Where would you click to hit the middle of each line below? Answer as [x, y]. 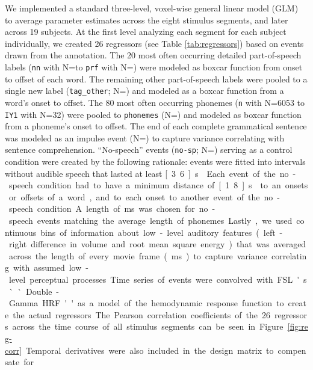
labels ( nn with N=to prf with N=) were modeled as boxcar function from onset [154, 66]
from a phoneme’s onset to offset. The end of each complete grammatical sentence [156, 126]
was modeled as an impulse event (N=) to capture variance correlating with [145, 137]
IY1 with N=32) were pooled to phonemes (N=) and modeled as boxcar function [153, 114]
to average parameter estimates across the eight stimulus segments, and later [147, 20]
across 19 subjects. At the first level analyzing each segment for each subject [146, 32]
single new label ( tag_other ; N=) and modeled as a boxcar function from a [144, 91]
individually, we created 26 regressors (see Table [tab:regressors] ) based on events [154, 43]
